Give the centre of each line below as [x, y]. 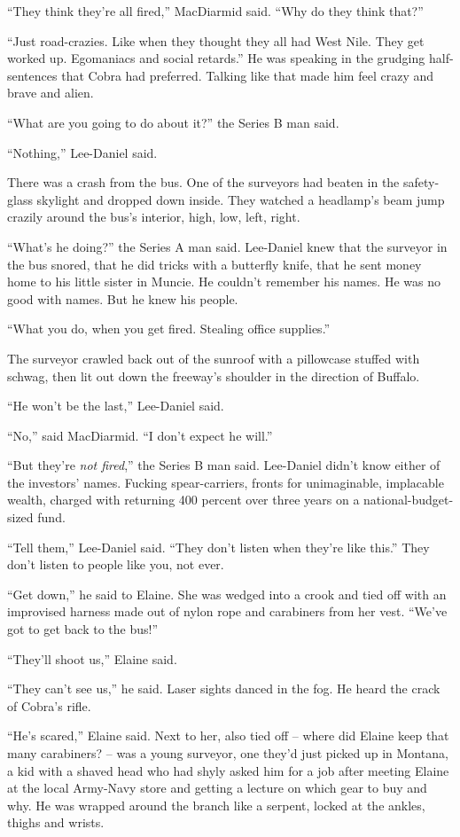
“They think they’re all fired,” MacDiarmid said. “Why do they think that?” [215, 11]
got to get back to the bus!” [83, 629]
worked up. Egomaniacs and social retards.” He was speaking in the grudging [216, 58]
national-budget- [409, 500]
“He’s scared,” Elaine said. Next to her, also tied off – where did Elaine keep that [228, 735]
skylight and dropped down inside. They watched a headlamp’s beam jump [241, 199]
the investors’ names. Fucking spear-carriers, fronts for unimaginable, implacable [226, 482]
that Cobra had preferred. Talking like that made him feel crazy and [248, 75]
